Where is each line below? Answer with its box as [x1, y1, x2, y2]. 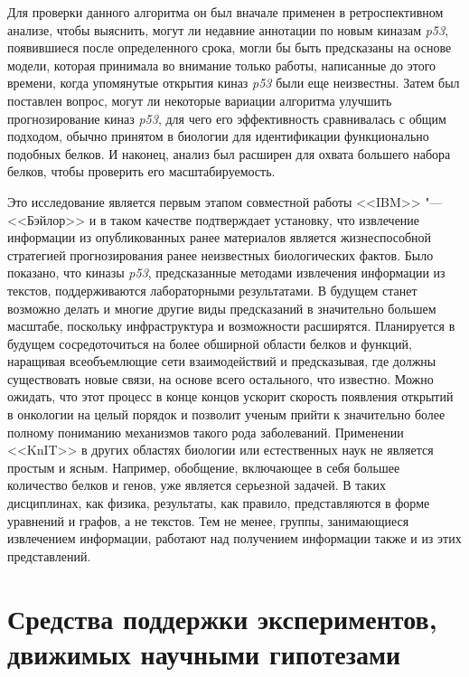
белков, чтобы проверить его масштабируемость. [7, 162, 276, 181]
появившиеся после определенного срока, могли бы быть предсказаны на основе [7, 38, 452, 57]
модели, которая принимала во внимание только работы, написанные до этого [7, 55, 436, 74]
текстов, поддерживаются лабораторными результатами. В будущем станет [7, 280, 417, 299]
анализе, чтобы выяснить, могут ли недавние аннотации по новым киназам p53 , [7, 20, 449, 39]
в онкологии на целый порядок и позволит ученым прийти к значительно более [7, 405, 446, 424]
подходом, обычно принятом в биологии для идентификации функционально [7, 127, 429, 146]
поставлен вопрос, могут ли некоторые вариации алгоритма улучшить [7, 90, 392, 109]
